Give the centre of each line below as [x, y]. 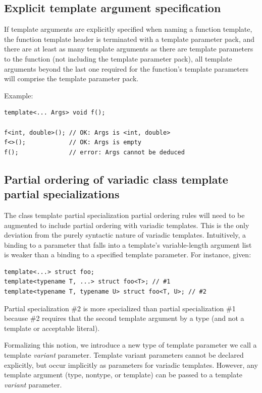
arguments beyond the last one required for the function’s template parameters [126, 68]
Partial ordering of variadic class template [116, 179]
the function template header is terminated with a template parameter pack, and [129, 39]
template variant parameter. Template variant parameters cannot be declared [124, 355]
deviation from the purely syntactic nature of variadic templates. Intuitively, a [125, 235]
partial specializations [62, 194]
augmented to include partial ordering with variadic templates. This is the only [127, 225]
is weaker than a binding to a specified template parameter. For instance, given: [128, 255]
